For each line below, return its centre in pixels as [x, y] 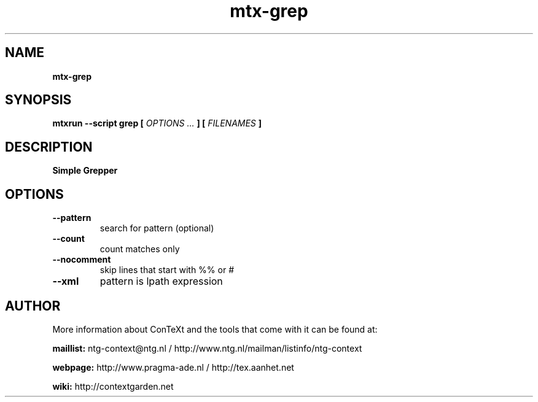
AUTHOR [33, 306]
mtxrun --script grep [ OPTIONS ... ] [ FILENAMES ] [157, 123]
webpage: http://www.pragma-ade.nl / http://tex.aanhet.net [173, 367]
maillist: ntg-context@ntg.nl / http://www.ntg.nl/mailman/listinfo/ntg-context [207, 348]
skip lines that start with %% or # [167, 270]
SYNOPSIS [38, 100]
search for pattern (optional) [157, 228]
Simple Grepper [85, 171]
